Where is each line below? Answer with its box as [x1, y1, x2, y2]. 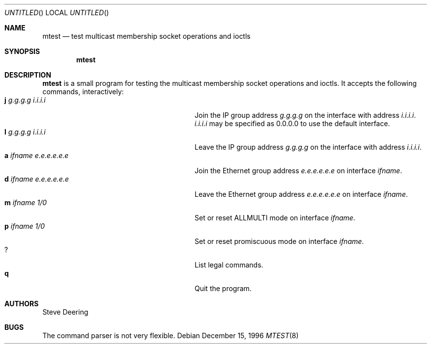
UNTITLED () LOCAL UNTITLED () [4, 8, 109, 17]
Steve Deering [42, 308, 88, 316]
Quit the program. [195, 284, 252, 293]
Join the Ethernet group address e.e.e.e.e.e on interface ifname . [195, 166, 402, 175]
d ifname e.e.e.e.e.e [4, 175, 69, 183]
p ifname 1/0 [4, 222, 45, 230]
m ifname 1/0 [4, 198, 47, 207]
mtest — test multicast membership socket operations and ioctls [42, 32, 251, 40]
